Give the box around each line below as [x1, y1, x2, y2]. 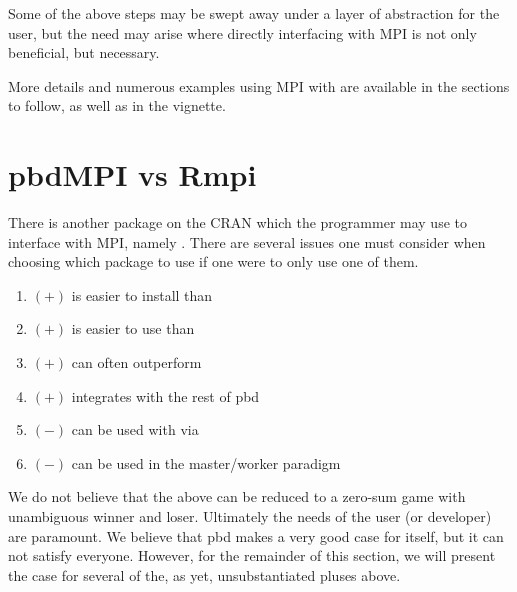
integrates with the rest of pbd [71, 385, 260, 406]
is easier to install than [71, 284, 213, 305]
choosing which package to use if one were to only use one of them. [8, 251, 419, 272]
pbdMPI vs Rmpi [8, 154, 257, 195]
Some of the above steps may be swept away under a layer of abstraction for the [8, 3, 500, 23]
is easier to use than [71, 318, 195, 339]
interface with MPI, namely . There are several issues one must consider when [8, 231, 486, 252]
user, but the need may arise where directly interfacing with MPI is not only [8, 22, 477, 43]
